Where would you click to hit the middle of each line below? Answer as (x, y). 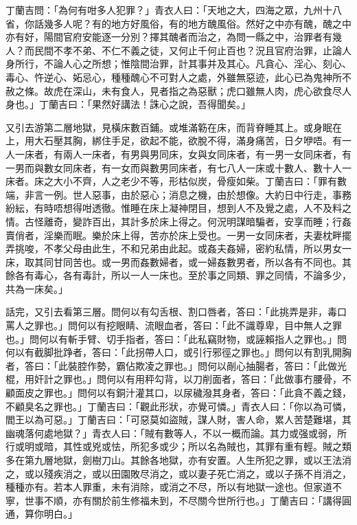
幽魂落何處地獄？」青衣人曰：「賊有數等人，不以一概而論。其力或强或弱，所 (176, 433)
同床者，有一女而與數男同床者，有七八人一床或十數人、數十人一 (207, 167)
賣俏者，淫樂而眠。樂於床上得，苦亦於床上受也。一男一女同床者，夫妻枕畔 (174, 235)
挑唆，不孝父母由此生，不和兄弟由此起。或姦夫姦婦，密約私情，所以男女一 (183, 248)
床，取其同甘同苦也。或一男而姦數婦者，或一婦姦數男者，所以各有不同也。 (174, 261)
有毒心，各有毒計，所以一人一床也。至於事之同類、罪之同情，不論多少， (188, 275)
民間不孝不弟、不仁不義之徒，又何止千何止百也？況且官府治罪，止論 (188, 50)
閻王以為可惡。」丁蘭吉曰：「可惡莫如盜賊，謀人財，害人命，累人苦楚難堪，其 (178, 420)
